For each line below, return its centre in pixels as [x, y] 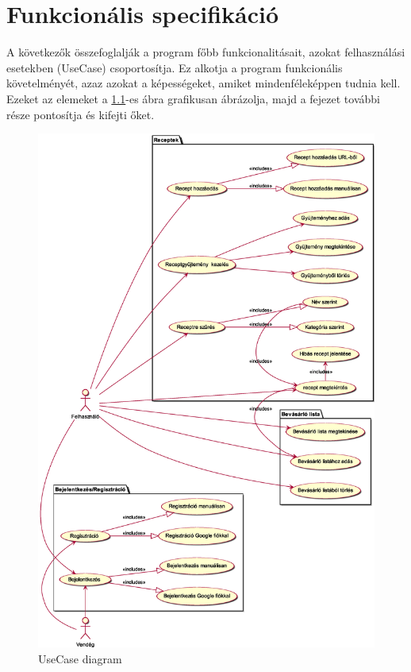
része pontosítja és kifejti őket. [81, 114]
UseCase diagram [80, 658]
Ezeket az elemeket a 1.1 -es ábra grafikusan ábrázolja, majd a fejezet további [193, 98]
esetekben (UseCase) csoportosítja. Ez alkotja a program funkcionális [175, 67]
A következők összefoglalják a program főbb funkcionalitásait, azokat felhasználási [206, 52]
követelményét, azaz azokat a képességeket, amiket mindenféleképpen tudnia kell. [204, 83]
